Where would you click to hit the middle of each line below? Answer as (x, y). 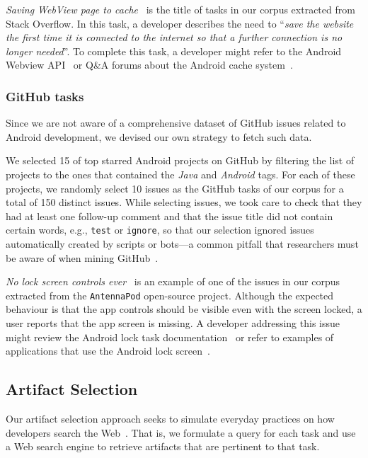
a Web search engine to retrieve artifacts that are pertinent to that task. (163, 446)
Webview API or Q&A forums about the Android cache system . (149, 65)
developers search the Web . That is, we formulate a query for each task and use (181, 432)
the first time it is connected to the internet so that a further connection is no (174, 37)
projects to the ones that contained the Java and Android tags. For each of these (180, 174)
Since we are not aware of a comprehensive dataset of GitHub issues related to (176, 123)
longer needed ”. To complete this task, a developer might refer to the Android (174, 51)
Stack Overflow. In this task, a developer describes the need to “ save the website (180, 23)
